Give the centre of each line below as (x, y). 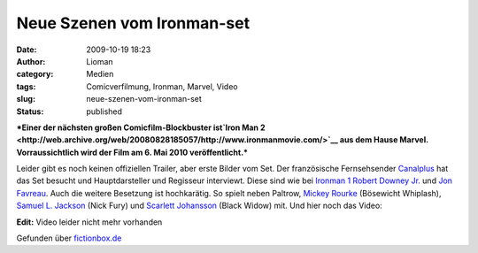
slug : (26, 99)
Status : (30, 111)
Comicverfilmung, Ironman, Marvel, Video (162, 86)
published (104, 111)
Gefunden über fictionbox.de (69, 238)
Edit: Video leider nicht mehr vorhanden (89, 222)
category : (35, 74)
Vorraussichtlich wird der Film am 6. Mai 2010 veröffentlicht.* (132, 152)
